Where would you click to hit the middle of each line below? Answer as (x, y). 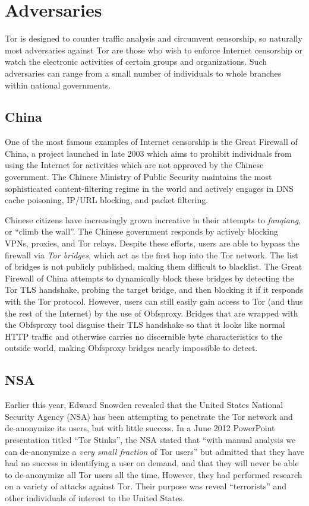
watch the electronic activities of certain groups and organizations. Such (136, 61)
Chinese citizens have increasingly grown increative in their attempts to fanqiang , (153, 219)
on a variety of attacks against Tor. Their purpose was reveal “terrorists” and (146, 486)
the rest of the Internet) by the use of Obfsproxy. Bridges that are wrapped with (152, 313)
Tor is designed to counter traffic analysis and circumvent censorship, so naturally (154, 38)
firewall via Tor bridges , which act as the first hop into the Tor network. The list (152, 254)
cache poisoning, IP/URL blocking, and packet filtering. (107, 200)
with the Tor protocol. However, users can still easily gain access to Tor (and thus (154, 301)
